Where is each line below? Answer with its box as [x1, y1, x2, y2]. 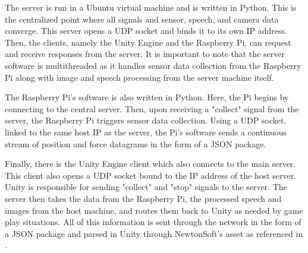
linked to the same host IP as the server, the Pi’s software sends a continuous [5, 125, 287, 138]
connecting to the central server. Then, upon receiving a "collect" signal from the [5, 102, 299, 115]
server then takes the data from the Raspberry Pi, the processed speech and [5, 192, 282, 204]
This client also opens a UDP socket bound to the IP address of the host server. [5, 169, 297, 181]
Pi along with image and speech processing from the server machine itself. [5, 71, 274, 83]
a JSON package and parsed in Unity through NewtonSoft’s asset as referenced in [5, 227, 303, 239]
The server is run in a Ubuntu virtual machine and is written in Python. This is [5, 1, 297, 13]
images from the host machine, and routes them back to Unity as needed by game [5, 204, 303, 216]
